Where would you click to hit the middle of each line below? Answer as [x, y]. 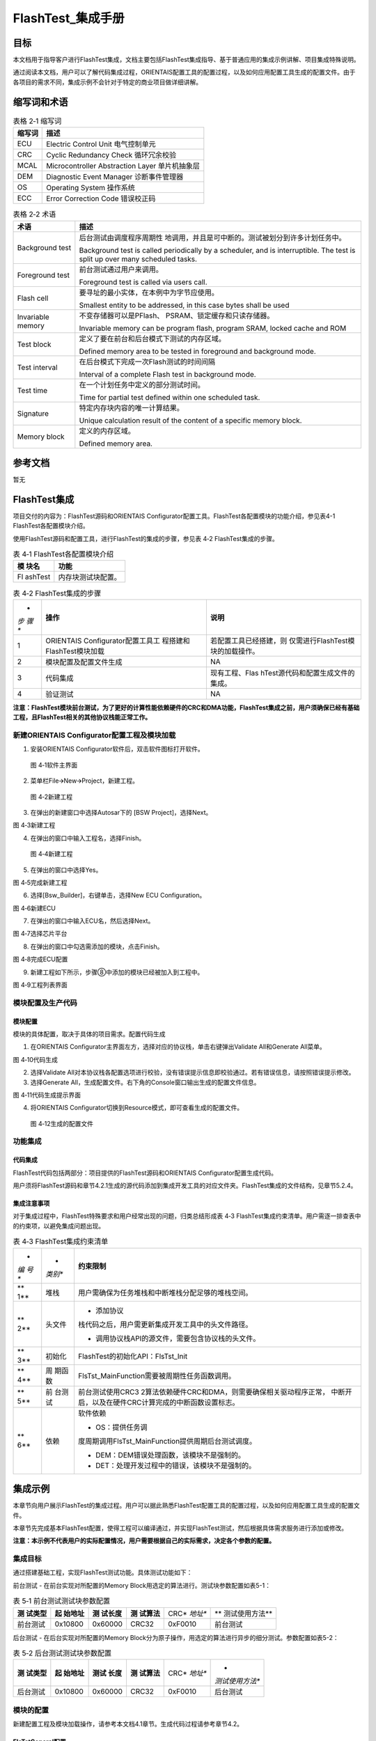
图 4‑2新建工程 [52, 797]
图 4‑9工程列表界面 [40, 985]
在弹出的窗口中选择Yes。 [66, 870]
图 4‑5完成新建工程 [40, 882]
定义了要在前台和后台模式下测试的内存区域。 [152, 338]
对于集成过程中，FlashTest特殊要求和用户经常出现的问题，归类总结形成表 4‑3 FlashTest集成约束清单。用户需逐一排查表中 [187, 1216]
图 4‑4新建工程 [52, 854]
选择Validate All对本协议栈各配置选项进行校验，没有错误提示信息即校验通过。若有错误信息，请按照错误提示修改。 [193, 1072]
